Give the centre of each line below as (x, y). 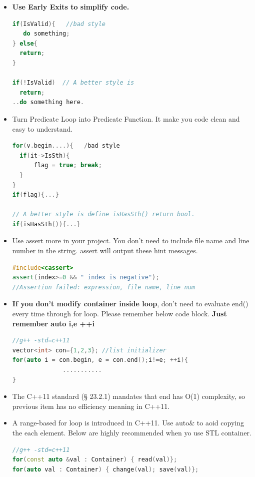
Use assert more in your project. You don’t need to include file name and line (131, 241)
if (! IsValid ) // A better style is (73, 83)
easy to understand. (42, 128)
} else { (25, 43)
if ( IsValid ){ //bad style (59, 24)
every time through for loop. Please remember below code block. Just (119, 314)
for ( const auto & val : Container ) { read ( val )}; (95, 460)
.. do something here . (48, 102)
